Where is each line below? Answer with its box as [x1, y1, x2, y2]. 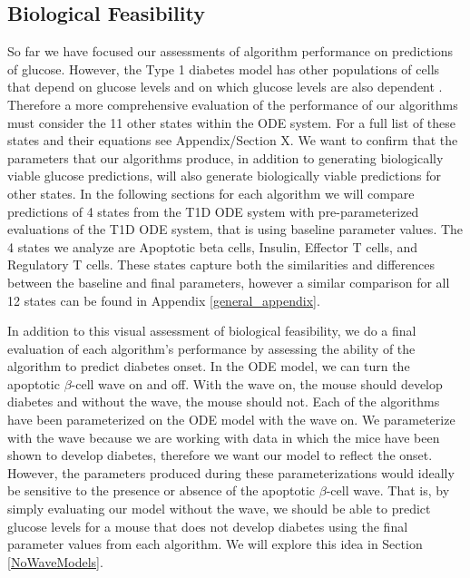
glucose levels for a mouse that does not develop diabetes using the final [7, 516, 408, 535]
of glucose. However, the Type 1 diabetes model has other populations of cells [7, 59, 440, 78]
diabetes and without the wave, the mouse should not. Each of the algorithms [7, 392, 440, 411]
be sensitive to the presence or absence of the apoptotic [7, 481, 316, 500]
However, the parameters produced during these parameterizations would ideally [7, 463, 455, 482]
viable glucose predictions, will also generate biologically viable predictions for [7, 166, 442, 185]
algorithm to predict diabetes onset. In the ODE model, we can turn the [7, 357, 410, 376]
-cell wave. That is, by [326, 481, 450, 500]
